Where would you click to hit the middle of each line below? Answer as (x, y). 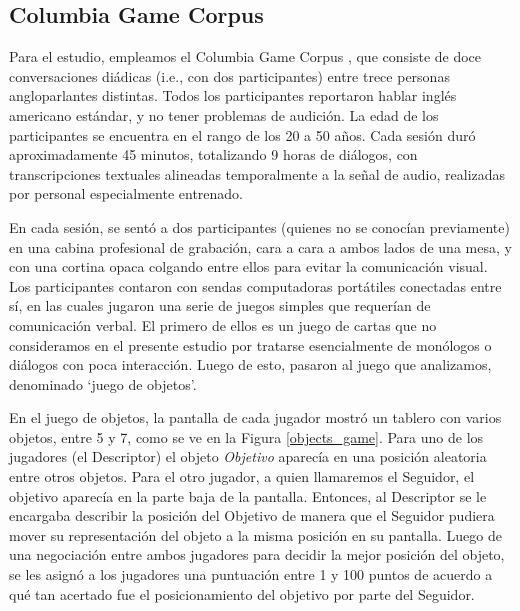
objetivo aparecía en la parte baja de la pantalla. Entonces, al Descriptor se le (248, 495)
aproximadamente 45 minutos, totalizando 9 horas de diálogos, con (213, 154)
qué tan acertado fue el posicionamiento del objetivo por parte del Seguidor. (242, 593)
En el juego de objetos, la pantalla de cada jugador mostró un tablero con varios (255, 417)
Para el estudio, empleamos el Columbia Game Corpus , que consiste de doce (245, 56)
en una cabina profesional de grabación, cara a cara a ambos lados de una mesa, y (260, 246)
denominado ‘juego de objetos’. (103, 383)
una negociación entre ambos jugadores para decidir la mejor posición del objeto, (257, 554)
